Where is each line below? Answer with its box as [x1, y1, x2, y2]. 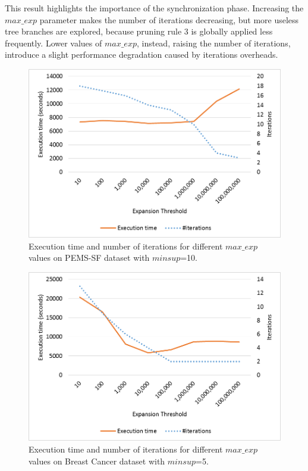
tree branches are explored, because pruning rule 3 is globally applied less [5, 25, 273, 38]
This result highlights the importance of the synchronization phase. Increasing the [5, 2, 304, 14]
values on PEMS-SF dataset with [29, 251, 150, 264]
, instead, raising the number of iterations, [136, 36, 291, 49]
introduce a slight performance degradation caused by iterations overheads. [5, 48, 278, 61]
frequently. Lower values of [5, 36, 102, 49]
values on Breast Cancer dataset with [29, 454, 165, 467]
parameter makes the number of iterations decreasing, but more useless [39, 13, 299, 26]
